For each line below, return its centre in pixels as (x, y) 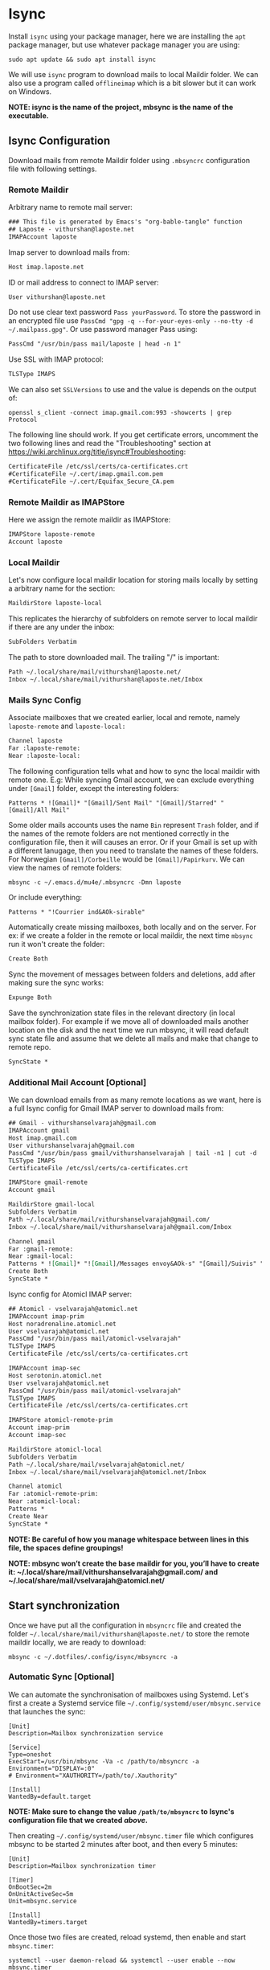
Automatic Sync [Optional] (61, 1677)
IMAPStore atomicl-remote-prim (61, 1420)
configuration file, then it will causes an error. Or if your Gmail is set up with (133, 842)
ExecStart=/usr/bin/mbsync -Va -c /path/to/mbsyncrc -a (104, 1761)
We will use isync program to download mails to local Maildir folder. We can (133, 74)
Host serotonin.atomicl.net (55, 1375)
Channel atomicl (35, 1487)
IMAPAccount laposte (43, 237)
